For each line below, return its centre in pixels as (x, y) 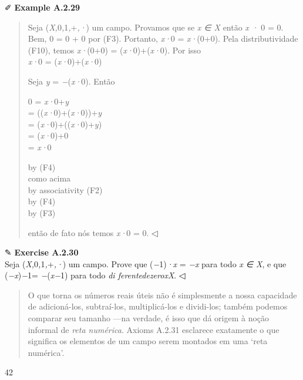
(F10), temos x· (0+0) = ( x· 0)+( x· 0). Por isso (115, 50)
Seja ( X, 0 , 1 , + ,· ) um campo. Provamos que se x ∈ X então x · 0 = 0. (156, 27)
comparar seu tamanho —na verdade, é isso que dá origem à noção (149, 318)
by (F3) (42, 212)
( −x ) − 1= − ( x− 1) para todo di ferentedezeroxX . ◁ (95, 275)
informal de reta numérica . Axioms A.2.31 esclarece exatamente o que (154, 329)
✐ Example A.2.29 (43, 7)
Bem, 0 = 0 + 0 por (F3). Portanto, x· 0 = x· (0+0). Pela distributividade (163, 38)
